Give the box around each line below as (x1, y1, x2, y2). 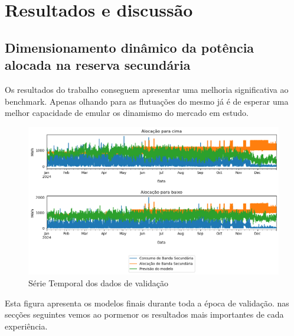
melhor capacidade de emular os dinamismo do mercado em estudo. (5, 106, 249, 119)
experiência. (5, 319, 48, 332)
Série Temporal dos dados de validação (28, 276, 169, 289)
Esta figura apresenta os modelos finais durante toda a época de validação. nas (5, 296, 289, 309)
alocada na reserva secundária (5, 56, 191, 74)
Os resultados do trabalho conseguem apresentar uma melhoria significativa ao (5, 83, 289, 95)
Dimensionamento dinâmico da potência (5, 38, 254, 56)
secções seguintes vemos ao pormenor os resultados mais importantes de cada (5, 308, 284, 321)
